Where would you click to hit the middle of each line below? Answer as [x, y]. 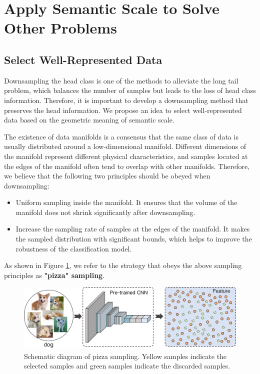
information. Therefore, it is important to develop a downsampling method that [126, 100]
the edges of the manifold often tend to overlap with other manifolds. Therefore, [127, 166]
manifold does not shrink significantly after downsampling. [105, 212]
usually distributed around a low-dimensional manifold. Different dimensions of [125, 146]
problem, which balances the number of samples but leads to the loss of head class [130, 90]
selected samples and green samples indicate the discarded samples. [127, 366]
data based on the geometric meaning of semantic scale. [89, 120]
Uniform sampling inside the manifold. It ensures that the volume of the [126, 202]
